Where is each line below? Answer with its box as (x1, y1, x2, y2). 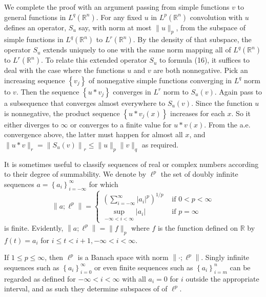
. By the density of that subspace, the (133, 34, 252, 45)
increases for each (170, 107, 225, 118)
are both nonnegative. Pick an (153, 65, 248, 76)
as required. (141, 139, 179, 150)
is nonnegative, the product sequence (4, 107, 120, 118)
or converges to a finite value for (70, 119, 172, 129)
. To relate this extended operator (40, 54, 147, 65)
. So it (231, 107, 251, 118)
